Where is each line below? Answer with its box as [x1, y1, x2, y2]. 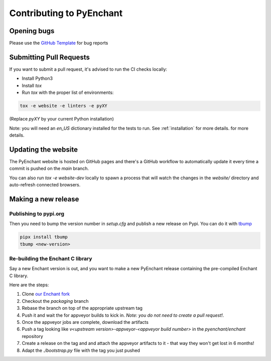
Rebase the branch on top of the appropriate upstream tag [22, 305, 143, 311]
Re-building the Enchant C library [9, 255, 92, 262]
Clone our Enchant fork [22, 291, 70, 297]
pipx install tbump [20, 234, 68, 240]
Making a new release [9, 195, 79, 203]
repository [22, 333, 44, 339]
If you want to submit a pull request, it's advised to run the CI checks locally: [9, 66, 168, 72]
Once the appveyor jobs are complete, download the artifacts [22, 319, 149, 325]
